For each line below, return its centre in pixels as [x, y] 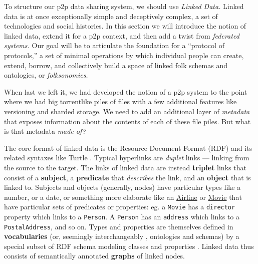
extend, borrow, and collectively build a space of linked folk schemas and [116, 65]
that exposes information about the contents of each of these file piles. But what [127, 121]
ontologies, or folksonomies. [46, 75]
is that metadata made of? [45, 131]
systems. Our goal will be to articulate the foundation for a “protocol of [114, 45]
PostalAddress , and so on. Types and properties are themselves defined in [119, 226]
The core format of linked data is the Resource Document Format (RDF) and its [128, 148]
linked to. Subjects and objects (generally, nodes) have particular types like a [122, 187]
